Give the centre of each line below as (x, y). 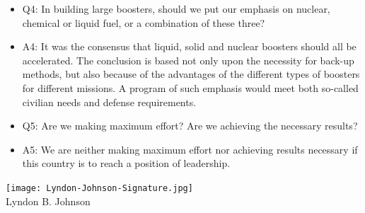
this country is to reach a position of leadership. (126, 163)
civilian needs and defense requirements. (109, 102)
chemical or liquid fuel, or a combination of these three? (144, 22)
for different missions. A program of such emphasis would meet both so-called (190, 87)
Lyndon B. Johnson (48, 201)
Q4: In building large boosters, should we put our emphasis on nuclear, (176, 8)
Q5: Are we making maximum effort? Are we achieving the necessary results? (190, 126)
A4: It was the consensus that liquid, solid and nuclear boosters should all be (189, 46)
